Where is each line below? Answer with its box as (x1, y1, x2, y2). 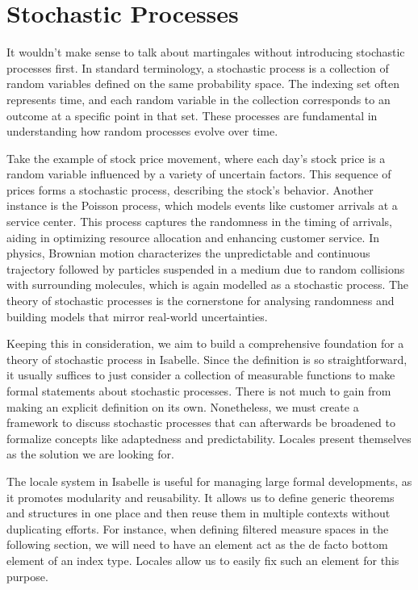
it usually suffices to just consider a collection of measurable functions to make (6, 366, 395, 383)
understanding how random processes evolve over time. (6, 123, 278, 140)
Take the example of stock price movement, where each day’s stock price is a (6, 149, 386, 166)
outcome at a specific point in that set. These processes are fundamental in (6, 107, 378, 123)
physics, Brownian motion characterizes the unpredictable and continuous (6, 245, 370, 262)
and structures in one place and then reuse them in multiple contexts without (6, 504, 391, 521)
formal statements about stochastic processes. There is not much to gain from (6, 383, 391, 399)
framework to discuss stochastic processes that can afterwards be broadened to (6, 414, 395, 431)
